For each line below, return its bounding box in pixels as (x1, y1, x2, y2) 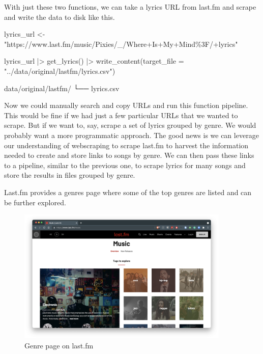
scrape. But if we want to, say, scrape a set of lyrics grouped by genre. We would (4, 120, 256, 130)
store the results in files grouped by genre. (4, 170, 135, 180)
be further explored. (4, 197, 66, 207)
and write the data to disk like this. (4, 11, 115, 22)
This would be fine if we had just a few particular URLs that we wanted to (4, 110, 238, 120)
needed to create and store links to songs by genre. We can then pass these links (4, 150, 254, 160)
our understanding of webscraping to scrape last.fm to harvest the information (4, 140, 249, 150)
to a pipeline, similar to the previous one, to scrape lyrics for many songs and (4, 159, 246, 170)
